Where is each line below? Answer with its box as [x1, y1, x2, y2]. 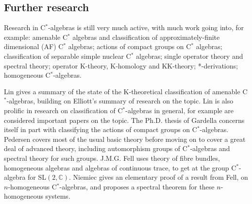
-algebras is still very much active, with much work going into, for [48, 22, 244, 33]
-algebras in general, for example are [125, 105, 234, 115]
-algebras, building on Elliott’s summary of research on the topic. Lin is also [6, 96, 234, 106]
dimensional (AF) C [4, 41, 64, 51]
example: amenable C [4, 32, 68, 42]
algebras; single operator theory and [136, 51, 243, 61]
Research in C [4, 22, 46, 33]
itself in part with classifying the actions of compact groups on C [4, 124, 197, 135]
